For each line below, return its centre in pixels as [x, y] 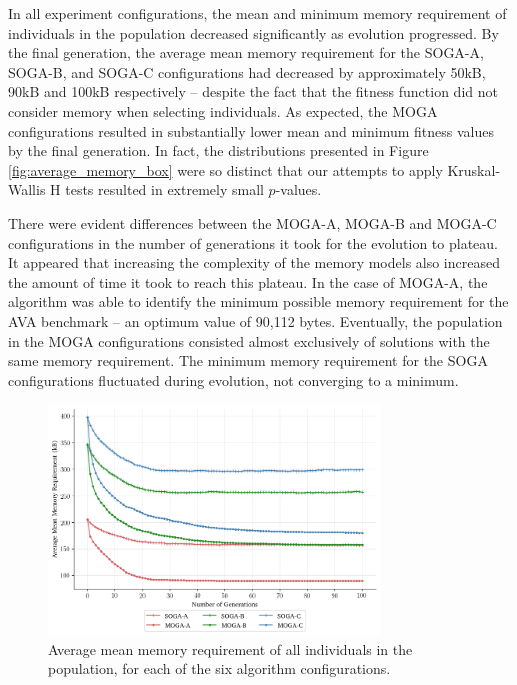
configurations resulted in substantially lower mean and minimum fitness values [251, 130]
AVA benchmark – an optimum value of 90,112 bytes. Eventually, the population [255, 320]
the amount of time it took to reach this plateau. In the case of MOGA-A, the [248, 281]
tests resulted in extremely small [164, 189]
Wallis [27, 189]
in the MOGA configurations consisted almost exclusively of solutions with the [249, 340]
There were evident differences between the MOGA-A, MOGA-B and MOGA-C [252, 222]
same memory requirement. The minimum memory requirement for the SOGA [248, 360]
